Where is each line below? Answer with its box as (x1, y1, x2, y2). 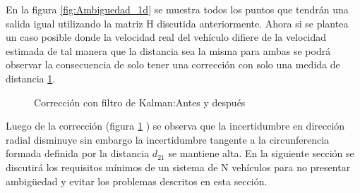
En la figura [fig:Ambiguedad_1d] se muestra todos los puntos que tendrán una (6, 2, 349, 16)
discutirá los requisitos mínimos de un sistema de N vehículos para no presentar (6, 159, 351, 174)
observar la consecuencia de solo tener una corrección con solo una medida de (6, 57, 340, 72)
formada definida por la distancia (6, 146, 150, 161)
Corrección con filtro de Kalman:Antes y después (34, 94, 246, 109)
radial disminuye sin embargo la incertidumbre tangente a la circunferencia (6, 132, 330, 147)
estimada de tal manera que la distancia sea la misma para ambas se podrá (6, 43, 331, 58)
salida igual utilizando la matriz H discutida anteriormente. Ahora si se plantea (6, 15, 349, 30)
